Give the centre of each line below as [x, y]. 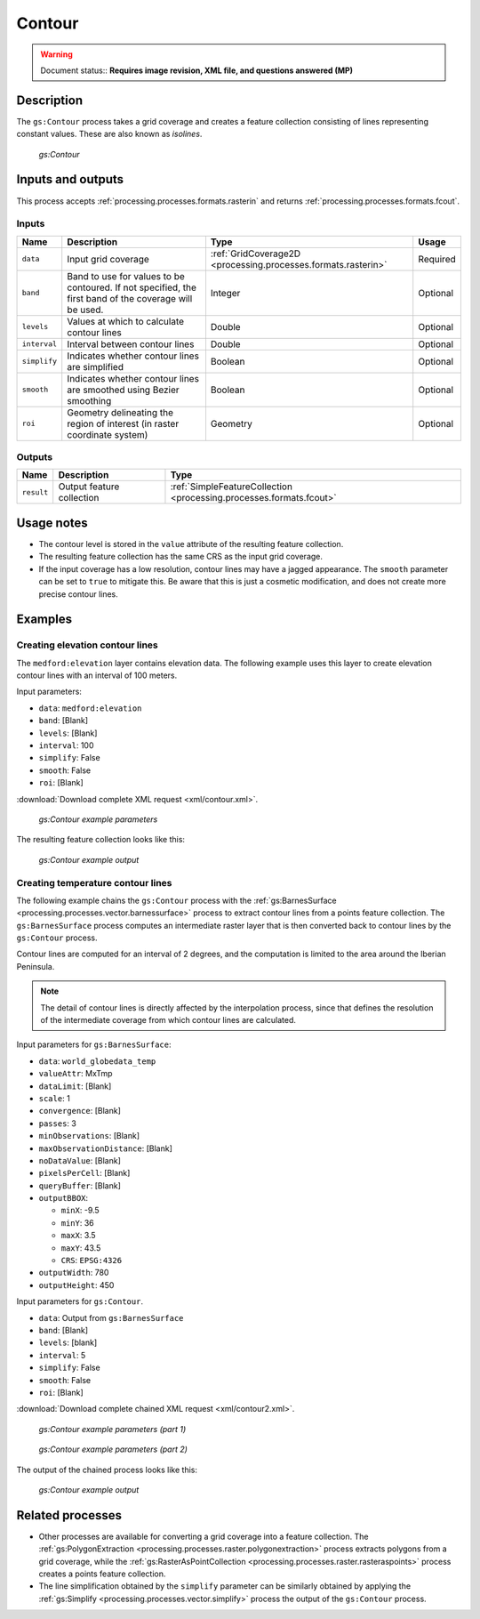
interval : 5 [62, 1355]
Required [437, 259]
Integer [225, 293]
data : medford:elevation [90, 708]
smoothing [89, 400]
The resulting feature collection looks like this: [101, 840]
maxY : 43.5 [81, 1248]
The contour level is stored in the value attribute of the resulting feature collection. [191, 544]
